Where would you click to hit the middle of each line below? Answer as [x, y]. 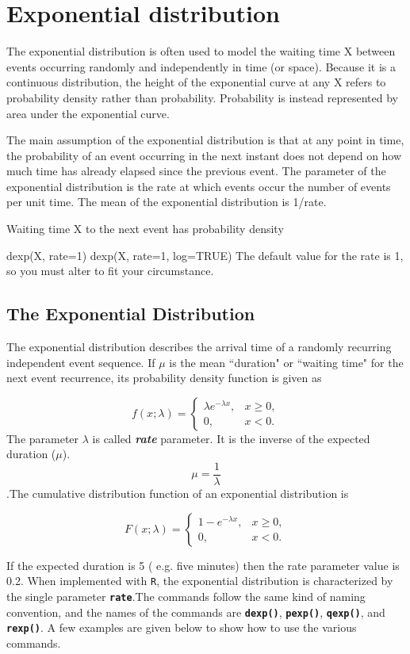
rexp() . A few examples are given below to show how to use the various [182, 627]
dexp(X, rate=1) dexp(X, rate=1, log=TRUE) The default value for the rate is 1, [205, 255]
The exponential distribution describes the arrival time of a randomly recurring [199, 347]
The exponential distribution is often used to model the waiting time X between [201, 51]
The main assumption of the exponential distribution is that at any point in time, [205, 140]
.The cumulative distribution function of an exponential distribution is [178, 493]
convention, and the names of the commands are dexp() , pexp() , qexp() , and [196, 612]
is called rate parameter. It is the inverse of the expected [231, 438]
